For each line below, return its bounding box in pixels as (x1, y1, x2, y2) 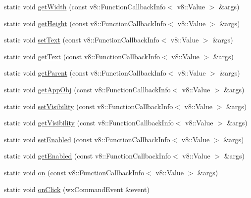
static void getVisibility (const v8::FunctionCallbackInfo (4, 118, 174, 128)
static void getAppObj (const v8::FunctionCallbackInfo (4, 84, 171, 94)
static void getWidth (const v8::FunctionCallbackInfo (4, 1, 166, 11)
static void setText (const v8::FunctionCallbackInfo (4, 35, 159, 45)
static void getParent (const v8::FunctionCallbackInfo (4, 68, 166, 78)
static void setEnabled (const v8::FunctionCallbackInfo (4, 134, 170, 144)
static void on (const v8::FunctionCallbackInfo (4, 167, 145, 177)
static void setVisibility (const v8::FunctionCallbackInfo (4, 101, 173, 111)
